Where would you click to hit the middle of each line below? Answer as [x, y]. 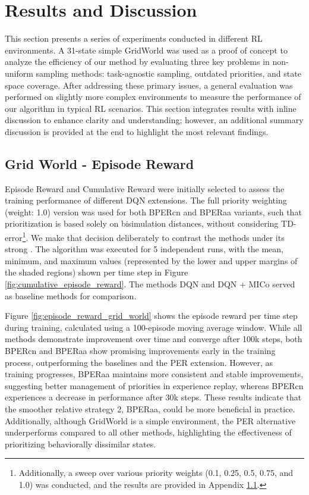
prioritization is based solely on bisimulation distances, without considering [142, 223]
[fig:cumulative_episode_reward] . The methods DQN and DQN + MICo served [150, 284]
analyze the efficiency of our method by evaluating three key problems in [137, 62]
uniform [19, 73]
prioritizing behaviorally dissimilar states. [81, 444]
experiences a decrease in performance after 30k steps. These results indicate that [153, 397]
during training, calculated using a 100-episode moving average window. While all [154, 327]
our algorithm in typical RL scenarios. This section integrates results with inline [151, 108]
